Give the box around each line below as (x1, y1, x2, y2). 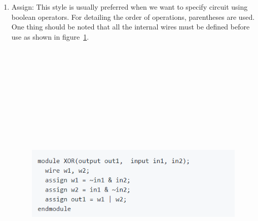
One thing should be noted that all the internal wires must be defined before (11, 21, 250, 32)
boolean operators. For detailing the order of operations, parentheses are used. (11, 11, 255, 22)
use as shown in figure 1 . (11, 31, 89, 42)
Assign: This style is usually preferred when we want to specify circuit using (11, 2, 248, 12)
